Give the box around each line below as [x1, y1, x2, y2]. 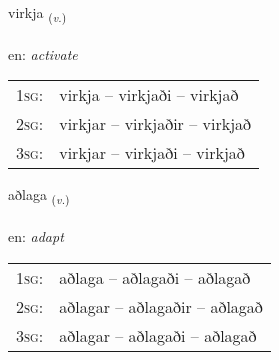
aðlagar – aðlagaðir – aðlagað [59, 294, 263, 318]
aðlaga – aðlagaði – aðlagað [59, 265, 251, 289]
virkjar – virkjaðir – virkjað [59, 112, 252, 136]
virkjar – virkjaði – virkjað [59, 141, 245, 165]
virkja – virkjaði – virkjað [59, 83, 239, 107]
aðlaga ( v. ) [8, 184, 70, 208]
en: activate [8, 43, 78, 64]
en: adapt [8, 226, 64, 247]
